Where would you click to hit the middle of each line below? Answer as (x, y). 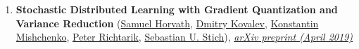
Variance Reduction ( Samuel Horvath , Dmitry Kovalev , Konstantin (167, 23)
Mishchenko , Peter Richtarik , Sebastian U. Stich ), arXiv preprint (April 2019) (184, 37)
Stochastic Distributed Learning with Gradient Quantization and (177, 9)
